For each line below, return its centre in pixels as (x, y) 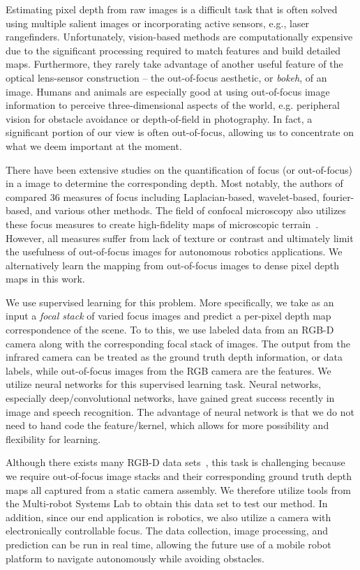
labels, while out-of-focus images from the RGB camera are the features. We (168, 370)
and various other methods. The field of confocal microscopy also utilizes (190, 210)
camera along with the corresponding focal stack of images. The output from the (178, 343)
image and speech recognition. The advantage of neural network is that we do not (180, 411)
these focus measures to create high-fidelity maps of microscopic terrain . (162, 224)
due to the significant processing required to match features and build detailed (173, 50)
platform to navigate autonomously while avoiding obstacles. (135, 558)
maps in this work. (45, 279)
